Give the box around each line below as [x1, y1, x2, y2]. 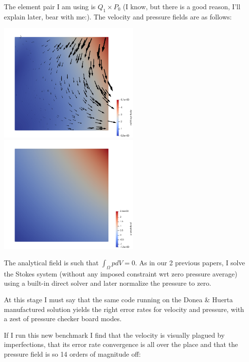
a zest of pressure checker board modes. [4, 313, 122, 324]
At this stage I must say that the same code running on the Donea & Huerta [4, 294, 233, 304]
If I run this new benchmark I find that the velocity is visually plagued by [4, 329, 225, 340]
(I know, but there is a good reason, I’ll [123, 1, 241, 11]
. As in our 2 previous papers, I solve [135, 258, 245, 268]
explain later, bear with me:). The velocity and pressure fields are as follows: [4, 11, 232, 21]
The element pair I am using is [4, 1, 96, 11]
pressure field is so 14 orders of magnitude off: [4, 348, 141, 359]
